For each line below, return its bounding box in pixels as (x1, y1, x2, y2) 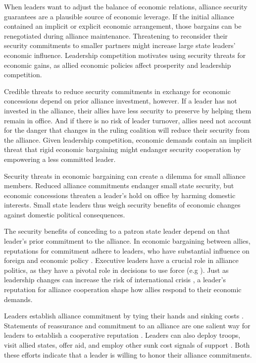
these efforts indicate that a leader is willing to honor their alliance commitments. (4, 349, 252, 360)
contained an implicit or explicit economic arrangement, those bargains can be (4, 21, 242, 31)
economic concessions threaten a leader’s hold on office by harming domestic (4, 190, 236, 200)
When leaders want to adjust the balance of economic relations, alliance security (4, 1, 248, 11)
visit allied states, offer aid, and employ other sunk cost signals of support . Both (4, 340, 250, 350)
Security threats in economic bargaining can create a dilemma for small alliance (4, 170, 246, 181)
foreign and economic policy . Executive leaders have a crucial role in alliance (4, 255, 239, 265)
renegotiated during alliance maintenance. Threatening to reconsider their (4, 30, 228, 41)
